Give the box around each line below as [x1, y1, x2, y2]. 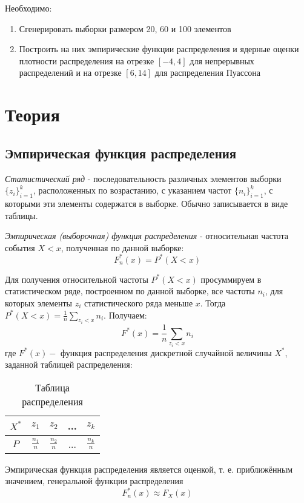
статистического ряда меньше [84, 297, 193, 309]
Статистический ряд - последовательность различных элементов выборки [5, 172, 282, 184]
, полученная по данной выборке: [61, 241, 184, 254]
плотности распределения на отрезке [19, 54, 154, 67]
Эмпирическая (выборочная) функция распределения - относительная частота [5, 229, 288, 242]
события [5, 241, 35, 254]
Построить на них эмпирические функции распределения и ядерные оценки [19, 42, 299, 55]
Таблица [35, 380, 70, 394]
